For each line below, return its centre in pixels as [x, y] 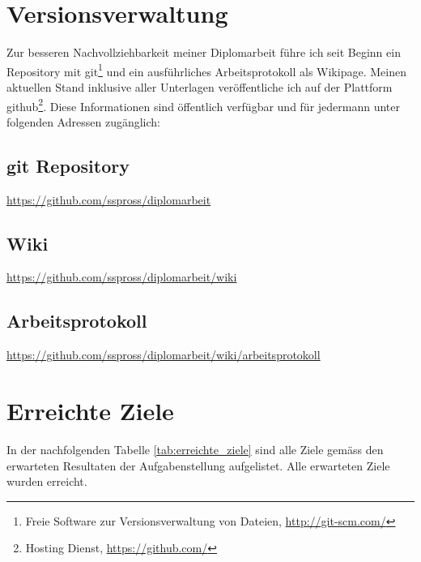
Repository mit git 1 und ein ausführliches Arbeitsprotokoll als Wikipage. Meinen [206, 70]
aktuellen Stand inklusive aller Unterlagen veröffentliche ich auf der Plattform [200, 86]
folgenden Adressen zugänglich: [83, 121]
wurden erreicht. [47, 481]
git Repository [68, 165]
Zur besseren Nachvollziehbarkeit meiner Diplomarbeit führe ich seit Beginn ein [204, 52]
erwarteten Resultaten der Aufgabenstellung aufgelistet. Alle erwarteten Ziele [198, 465]
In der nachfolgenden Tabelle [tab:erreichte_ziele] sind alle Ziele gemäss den [195, 449]
